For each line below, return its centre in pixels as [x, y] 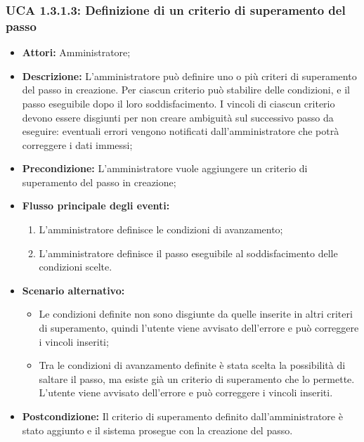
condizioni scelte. [76, 267]
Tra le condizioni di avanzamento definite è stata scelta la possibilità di [192, 365]
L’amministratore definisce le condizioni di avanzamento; [161, 229]
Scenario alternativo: [73, 290]
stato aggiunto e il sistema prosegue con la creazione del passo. [157, 430]
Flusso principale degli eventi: [96, 206]
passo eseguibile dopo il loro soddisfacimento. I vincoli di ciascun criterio [178, 103]
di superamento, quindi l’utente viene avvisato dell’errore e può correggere [199, 328]
